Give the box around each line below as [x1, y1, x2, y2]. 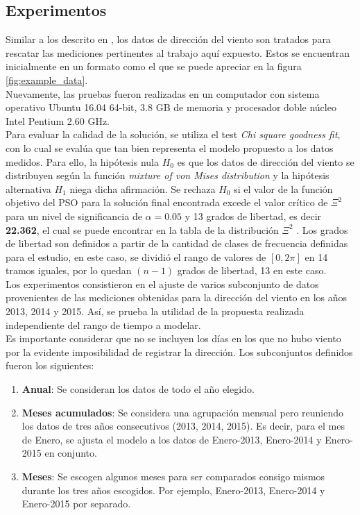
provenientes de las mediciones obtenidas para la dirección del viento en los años [6, 290, 348, 305]
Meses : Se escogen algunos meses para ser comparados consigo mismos [22, 469, 325, 484]
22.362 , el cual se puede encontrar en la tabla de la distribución [6, 222, 279, 237]
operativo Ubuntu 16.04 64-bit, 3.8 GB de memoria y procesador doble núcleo [6, 100, 336, 115]
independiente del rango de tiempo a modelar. [6, 317, 201, 332]
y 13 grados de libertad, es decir [185, 208, 322, 223]
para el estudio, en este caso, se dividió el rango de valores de [6, 249, 266, 264]
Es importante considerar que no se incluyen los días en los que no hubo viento [6, 331, 341, 346]
